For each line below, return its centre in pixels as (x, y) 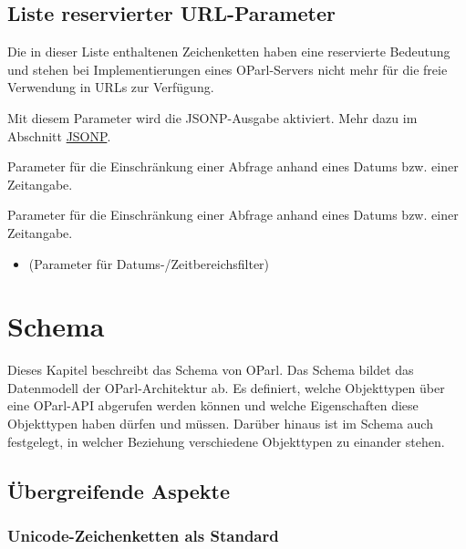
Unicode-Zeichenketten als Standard (143, 535)
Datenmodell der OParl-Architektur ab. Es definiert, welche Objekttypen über (226, 387)
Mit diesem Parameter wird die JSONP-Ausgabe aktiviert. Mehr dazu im (212, 117)
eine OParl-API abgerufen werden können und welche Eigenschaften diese (213, 405)
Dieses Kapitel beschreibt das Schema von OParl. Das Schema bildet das (211, 370)
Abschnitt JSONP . (59, 135)
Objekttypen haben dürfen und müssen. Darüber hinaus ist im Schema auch (220, 424)
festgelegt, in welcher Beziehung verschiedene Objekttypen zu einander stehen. (226, 441)
